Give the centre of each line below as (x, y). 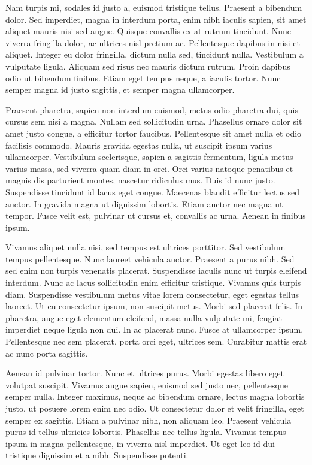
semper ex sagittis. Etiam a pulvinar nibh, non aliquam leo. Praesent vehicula (149, 420)
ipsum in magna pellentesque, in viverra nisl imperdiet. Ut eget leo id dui (140, 443)
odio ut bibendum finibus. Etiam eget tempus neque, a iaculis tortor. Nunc (143, 78)
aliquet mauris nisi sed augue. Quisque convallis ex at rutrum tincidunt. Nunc (148, 31)
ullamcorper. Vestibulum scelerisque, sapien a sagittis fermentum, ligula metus (149, 157)
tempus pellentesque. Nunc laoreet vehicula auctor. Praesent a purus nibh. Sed (150, 259)
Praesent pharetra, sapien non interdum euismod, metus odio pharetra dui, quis (152, 109)
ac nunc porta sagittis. (47, 353)
